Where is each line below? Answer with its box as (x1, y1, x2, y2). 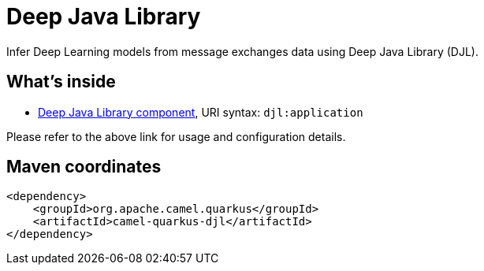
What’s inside (6, 72, 116, 92)
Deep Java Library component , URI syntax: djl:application (38, 105, 363, 119)
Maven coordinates (6, 157, 162, 177)
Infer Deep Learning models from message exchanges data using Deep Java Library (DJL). (6, 44, 478, 58)
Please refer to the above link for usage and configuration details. (6, 129, 346, 143)
